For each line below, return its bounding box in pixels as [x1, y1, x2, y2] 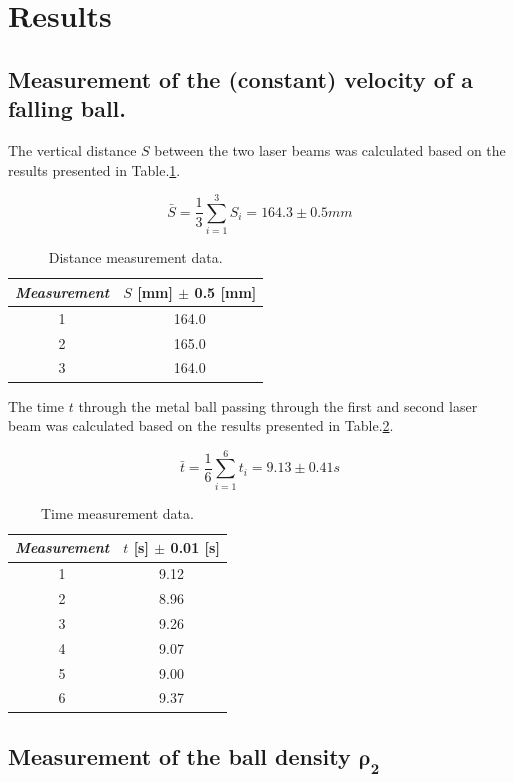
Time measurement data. [40, 502, 194, 523]
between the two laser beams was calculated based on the [154, 139, 506, 160]
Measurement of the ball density [8, 740, 351, 771]
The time [8, 395, 64, 416]
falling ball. [8, 93, 126, 124]
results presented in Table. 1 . [8, 159, 181, 180]
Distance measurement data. [48, 247, 223, 268]
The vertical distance [8, 139, 137, 160]
